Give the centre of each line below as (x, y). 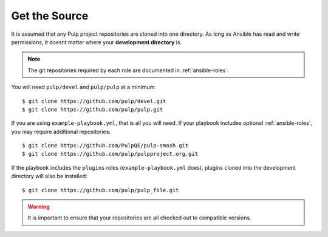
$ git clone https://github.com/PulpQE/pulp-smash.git (105, 146)
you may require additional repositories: (61, 132)
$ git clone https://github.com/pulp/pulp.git (93, 109)
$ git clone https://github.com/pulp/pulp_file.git (101, 190)
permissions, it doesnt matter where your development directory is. (97, 42)
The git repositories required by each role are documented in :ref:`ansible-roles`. (128, 70)
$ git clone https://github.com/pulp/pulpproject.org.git (110, 154)
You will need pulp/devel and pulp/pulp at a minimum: (84, 87)
